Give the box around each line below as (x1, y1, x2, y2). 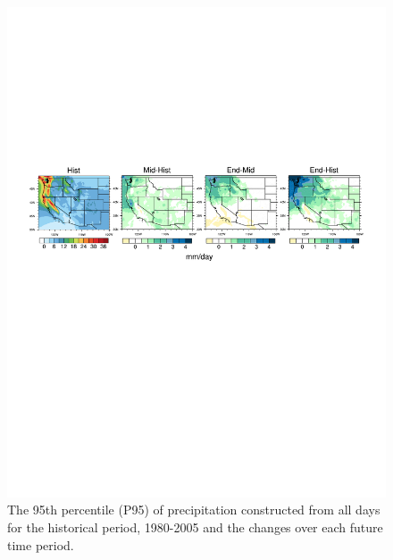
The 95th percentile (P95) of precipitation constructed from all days (7, 500, 380, 519)
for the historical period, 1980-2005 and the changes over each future (7, 518, 383, 537)
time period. (7, 535, 74, 554)
